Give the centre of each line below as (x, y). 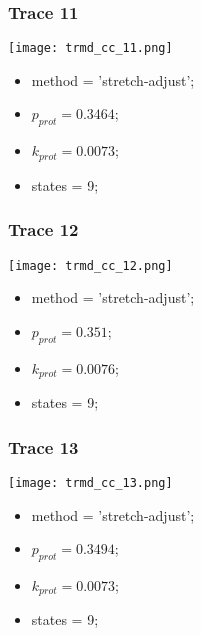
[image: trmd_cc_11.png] (90, 48)
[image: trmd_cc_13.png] (90, 482)
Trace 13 (43, 446)
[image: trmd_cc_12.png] (90, 265)
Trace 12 (43, 229)
